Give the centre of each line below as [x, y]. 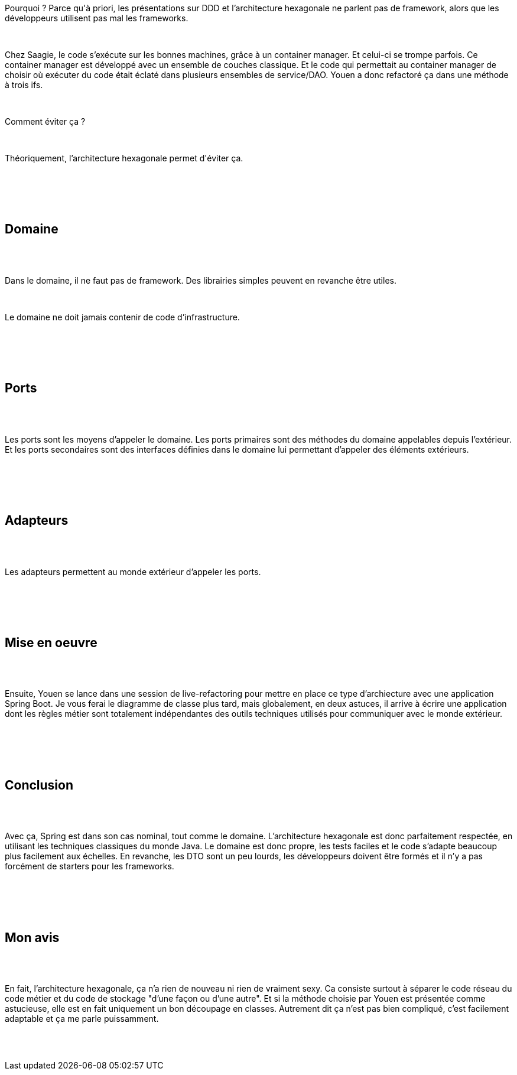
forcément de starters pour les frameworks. [90, 866]
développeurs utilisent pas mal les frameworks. [97, 18]
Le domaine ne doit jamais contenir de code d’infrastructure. [122, 317]
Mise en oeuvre [51, 642]
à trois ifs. [24, 85]
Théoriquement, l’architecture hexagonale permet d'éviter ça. [124, 158]
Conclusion [39, 785]
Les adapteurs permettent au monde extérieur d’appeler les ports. [133, 571]
